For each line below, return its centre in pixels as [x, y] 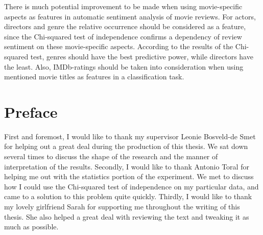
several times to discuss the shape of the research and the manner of [111, 156]
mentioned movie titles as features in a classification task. [94, 77]
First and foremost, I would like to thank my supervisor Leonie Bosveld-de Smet [130, 136]
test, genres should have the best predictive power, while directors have [142, 56]
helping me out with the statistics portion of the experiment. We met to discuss [129, 176]
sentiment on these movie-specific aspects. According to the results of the [119, 46]
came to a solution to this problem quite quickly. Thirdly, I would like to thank [128, 196]
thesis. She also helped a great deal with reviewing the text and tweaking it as [127, 216]
